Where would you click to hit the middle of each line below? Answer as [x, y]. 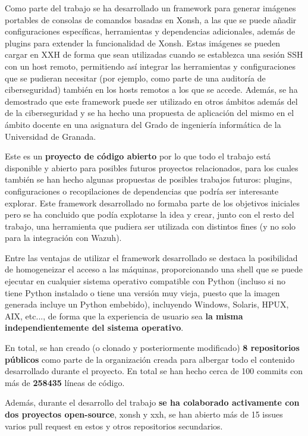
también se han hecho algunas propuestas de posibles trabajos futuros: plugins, [149, 179]
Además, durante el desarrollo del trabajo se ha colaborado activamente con [152, 402]
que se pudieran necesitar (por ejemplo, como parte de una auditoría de [135, 78]
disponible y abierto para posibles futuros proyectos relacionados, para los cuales [152, 167]
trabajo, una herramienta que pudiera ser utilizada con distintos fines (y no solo [150, 226]
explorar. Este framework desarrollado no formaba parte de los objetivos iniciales [152, 203]
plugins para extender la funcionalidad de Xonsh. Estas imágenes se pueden [143, 43]
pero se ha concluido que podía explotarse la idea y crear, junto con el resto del [150, 214]
